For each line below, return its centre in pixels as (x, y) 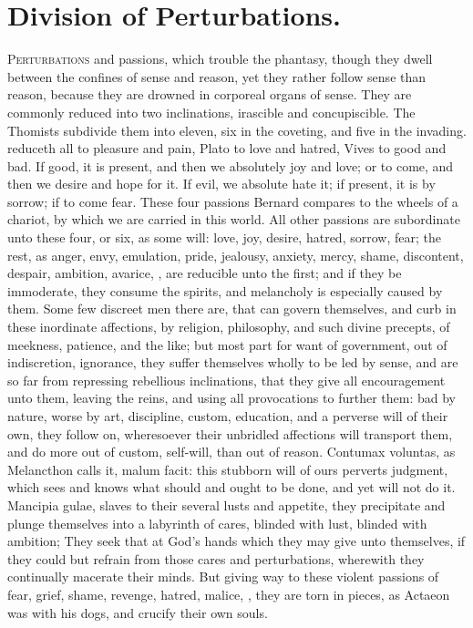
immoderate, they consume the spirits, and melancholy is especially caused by (225, 290)
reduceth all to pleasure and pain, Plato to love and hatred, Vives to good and (227, 148)
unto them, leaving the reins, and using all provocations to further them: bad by (231, 398)
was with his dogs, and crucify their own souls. (138, 612)
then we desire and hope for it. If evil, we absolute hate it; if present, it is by (221, 184)
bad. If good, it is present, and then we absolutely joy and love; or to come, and (231, 165)
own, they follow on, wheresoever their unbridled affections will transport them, (230, 433)
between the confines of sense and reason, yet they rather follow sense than (217, 76)
